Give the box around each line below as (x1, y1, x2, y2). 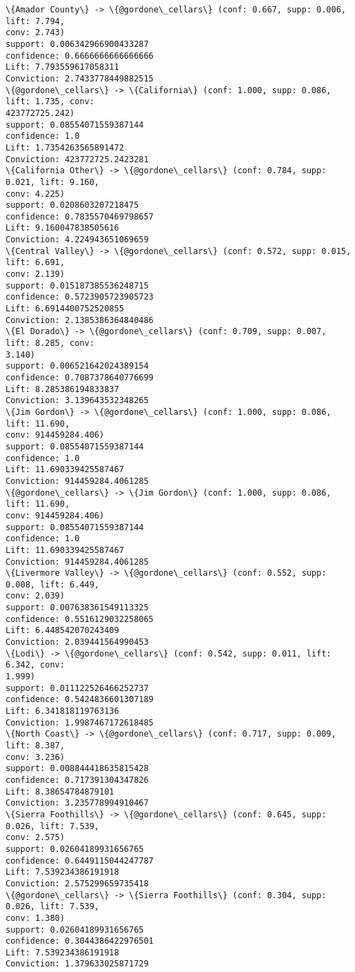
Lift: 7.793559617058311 (6, 62, 119, 72)
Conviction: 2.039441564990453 (6, 637, 149, 648)
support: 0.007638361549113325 (6, 603, 149, 613)
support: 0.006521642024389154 (6, 361, 149, 371)
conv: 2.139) (6, 269, 65, 280)
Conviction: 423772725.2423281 (6, 154, 149, 164)
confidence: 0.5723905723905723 (6, 292, 154, 302)
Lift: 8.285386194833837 (6, 384, 119, 394)
